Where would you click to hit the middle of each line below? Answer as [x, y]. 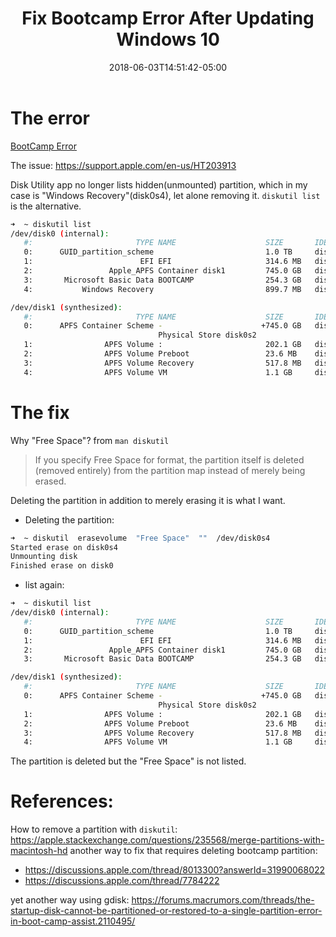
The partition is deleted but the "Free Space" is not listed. [128, 761]
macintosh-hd [39, 851]
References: [62, 801]
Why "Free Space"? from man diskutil [90, 440]
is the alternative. [46, 206]
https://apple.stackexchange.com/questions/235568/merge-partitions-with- [167, 840]
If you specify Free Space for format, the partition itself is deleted [169, 459]
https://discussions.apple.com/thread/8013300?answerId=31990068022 [175, 870]
